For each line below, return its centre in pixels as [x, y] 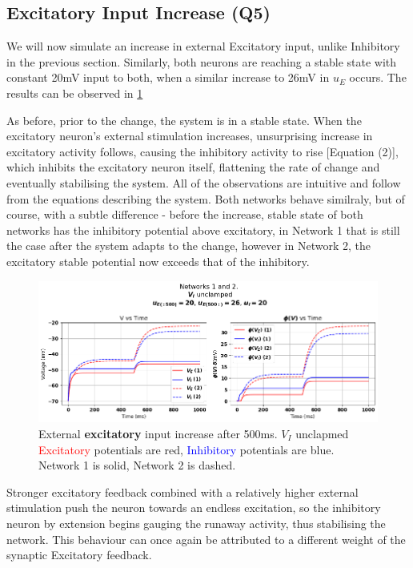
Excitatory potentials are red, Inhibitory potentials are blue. [186, 449]
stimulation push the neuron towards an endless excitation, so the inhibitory [194, 508]
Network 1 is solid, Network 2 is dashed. [137, 465]
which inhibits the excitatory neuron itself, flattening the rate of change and [193, 167]
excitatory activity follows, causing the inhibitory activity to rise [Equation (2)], [202, 151]
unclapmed [322, 433]
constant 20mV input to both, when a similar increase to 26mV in [168, 77]
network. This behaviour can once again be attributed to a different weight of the [206, 539]
